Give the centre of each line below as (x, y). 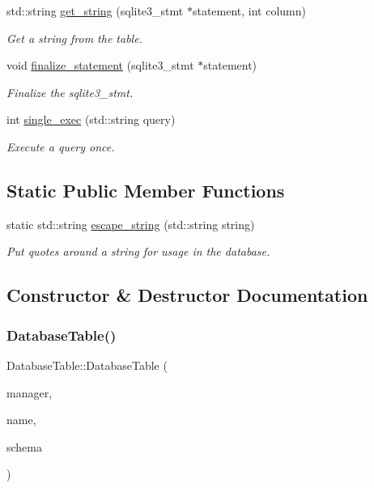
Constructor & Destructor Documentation (187, 295)
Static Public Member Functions (146, 190)
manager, (30, 392)
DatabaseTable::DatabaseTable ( (87, 365)
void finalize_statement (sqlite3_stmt (100, 65)
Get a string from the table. (74, 38)
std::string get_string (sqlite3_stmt (95, 11)
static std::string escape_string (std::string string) (131, 224)
